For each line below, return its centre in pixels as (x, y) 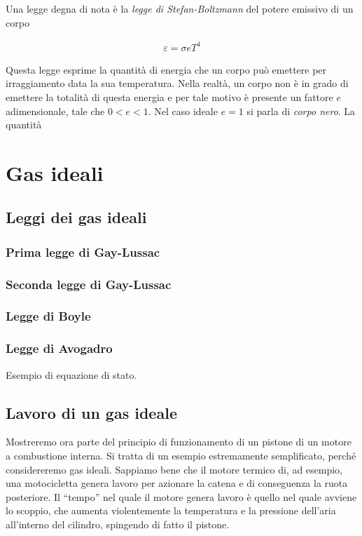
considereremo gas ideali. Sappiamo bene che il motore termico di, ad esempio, (174, 469)
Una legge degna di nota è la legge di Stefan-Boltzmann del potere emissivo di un (180, 8)
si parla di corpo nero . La (301, 110)
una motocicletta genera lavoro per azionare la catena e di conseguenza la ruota (177, 483)
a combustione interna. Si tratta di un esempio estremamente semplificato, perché (181, 455)
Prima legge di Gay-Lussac (83, 252)
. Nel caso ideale (183, 110)
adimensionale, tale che (55, 110)
